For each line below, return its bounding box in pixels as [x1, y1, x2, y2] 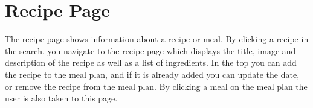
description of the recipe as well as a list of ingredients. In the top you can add [5, 56, 297, 69]
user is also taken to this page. [5, 92, 118, 104]
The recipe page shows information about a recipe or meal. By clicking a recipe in [5, 33, 309, 45]
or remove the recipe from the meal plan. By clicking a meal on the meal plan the [5, 80, 308, 92]
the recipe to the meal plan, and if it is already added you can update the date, [5, 68, 300, 80]
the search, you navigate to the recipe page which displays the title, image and [5, 44, 296, 57]
